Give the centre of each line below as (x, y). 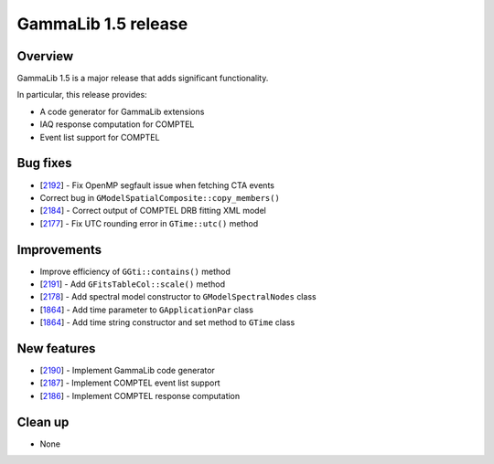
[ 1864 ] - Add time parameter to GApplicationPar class (146, 310)
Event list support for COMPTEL (100, 137)
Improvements (59, 250)
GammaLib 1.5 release (102, 24)
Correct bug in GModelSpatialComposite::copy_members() (160, 197)
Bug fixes (44, 163)
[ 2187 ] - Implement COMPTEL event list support (130, 383)
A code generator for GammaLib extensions (122, 111)
